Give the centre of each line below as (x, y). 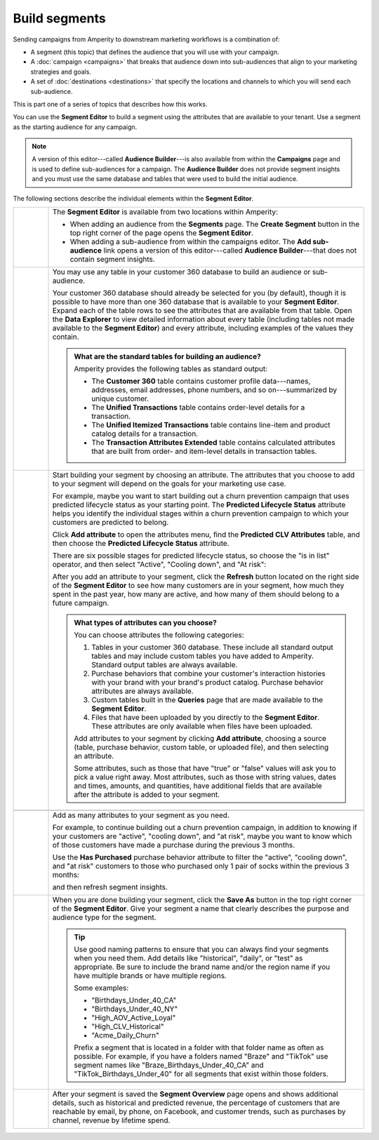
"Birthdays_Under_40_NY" (135, 1009)
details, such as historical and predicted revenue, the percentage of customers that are (196, 1103)
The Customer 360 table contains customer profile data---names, (201, 381)
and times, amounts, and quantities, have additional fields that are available (198, 786)
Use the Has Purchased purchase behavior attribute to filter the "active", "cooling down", (200, 857)
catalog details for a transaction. (145, 434)
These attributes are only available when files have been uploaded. (202, 726)
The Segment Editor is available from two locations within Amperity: (165, 212)
